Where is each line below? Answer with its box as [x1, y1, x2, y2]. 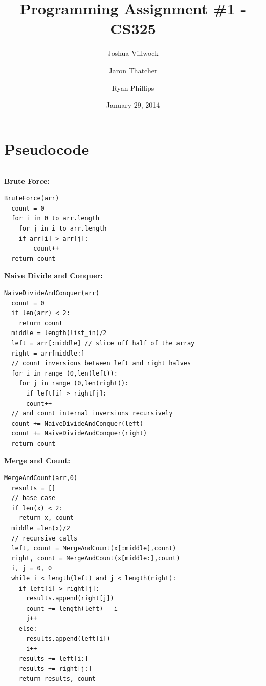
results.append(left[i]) [26, 635, 110, 642]
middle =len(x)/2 [11, 525, 70, 532]
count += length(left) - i [26, 605, 118, 612]
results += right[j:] [18, 665, 92, 673]
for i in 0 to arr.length [11, 215, 100, 222]
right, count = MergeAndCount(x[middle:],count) [11, 554, 180, 562]
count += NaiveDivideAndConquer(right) [11, 430, 147, 438]
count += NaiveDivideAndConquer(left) [11, 420, 144, 427]
